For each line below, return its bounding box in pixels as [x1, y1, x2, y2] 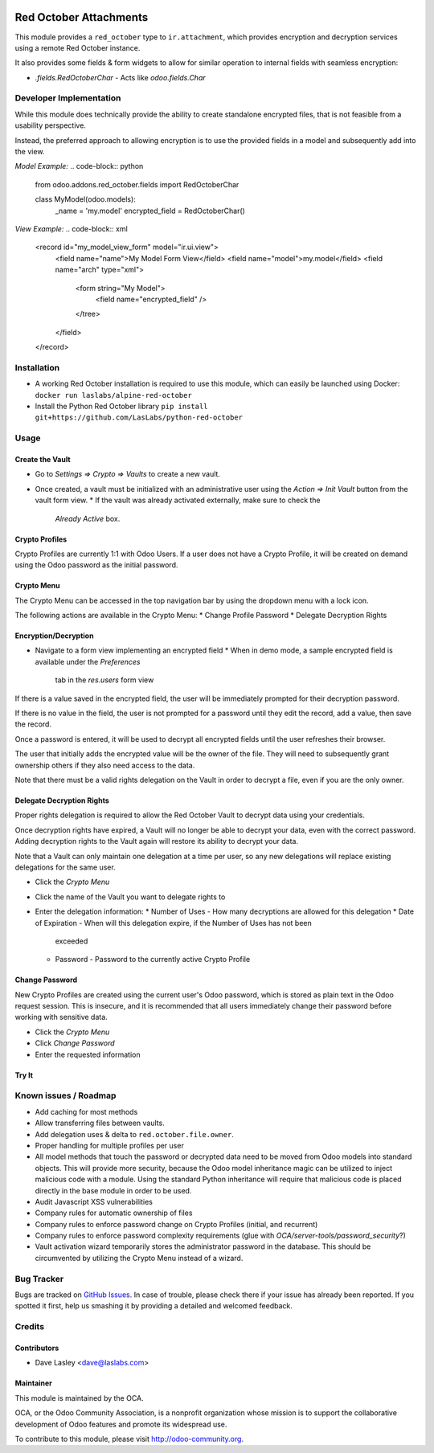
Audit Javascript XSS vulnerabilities [35, 1197, 153, 1206]
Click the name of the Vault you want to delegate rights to [35, 892, 226, 902]
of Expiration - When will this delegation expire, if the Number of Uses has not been [35, 918, 313, 927]
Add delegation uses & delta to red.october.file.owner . [35, 1129, 235, 1139]
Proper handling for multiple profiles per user [35, 1140, 184, 1150]
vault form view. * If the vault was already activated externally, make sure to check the [35, 495, 321, 505]
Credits [14, 1321, 44, 1332]
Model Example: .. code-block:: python [14, 162, 144, 171]
